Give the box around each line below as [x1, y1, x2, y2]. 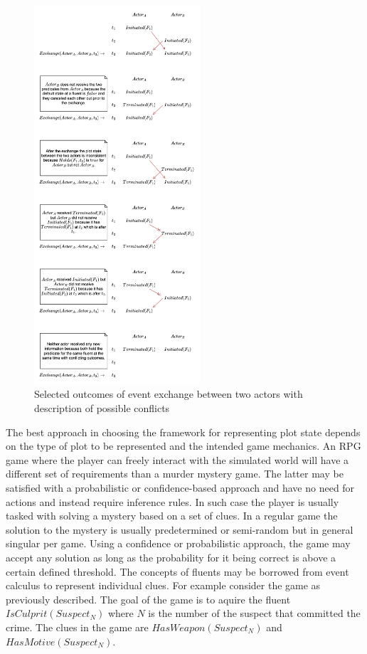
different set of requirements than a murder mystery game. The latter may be [6, 466, 344, 481]
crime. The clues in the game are [6, 619, 149, 634]
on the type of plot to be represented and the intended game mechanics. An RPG [6, 438, 361, 453]
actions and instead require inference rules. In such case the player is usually [6, 494, 339, 509]
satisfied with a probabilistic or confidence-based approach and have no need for [6, 480, 355, 495]
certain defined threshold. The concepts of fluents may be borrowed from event [6, 564, 349, 579]
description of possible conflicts [34, 401, 170, 415]
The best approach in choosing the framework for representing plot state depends [6, 424, 361, 439]
